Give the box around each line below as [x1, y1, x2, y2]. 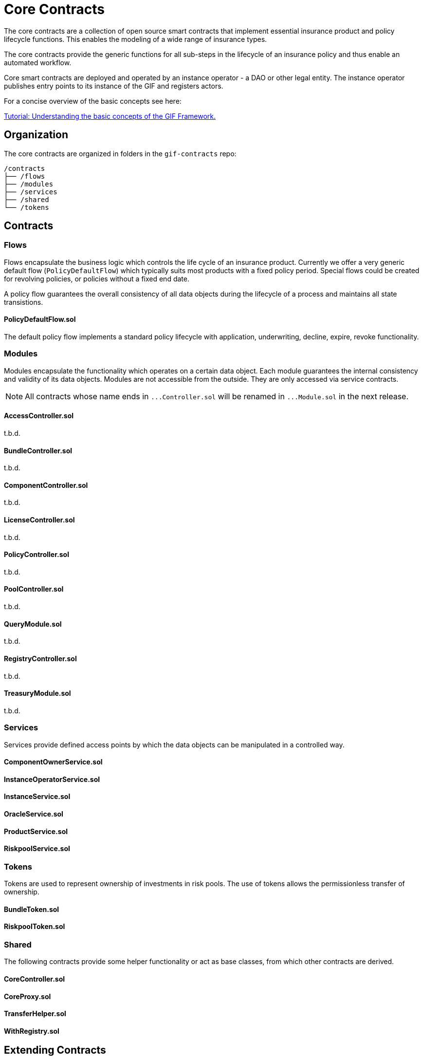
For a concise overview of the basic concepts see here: [4, 96, 182, 105]
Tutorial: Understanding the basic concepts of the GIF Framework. [4, 112, 216, 120]
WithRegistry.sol [4, 1026, 59, 1035]
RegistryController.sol [4, 654, 77, 663]
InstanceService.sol [4, 792, 71, 801]
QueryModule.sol [4, 619, 62, 628]
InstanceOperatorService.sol [4, 775, 100, 783]
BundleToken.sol [4, 905, 59, 913]
